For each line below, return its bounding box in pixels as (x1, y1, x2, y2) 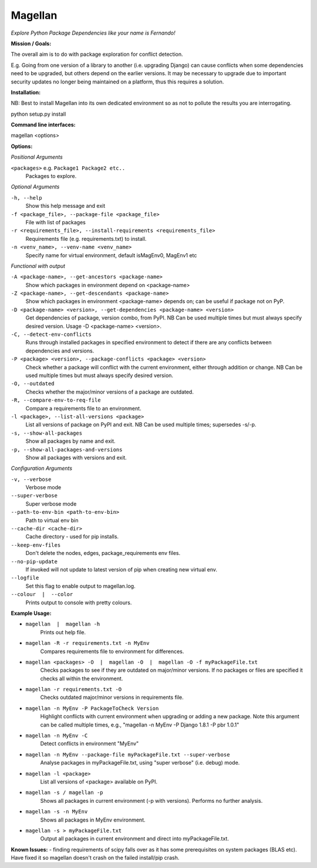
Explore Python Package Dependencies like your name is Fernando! (11, 29, 176, 36)
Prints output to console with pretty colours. (25, 599, 132, 606)
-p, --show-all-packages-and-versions (11, 446, 123, 453)
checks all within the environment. (40, 675, 123, 682)
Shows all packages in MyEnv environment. (40, 816, 146, 823)
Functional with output (11, 262, 66, 270)
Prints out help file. (40, 628, 86, 635)
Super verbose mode (25, 500, 77, 507)
